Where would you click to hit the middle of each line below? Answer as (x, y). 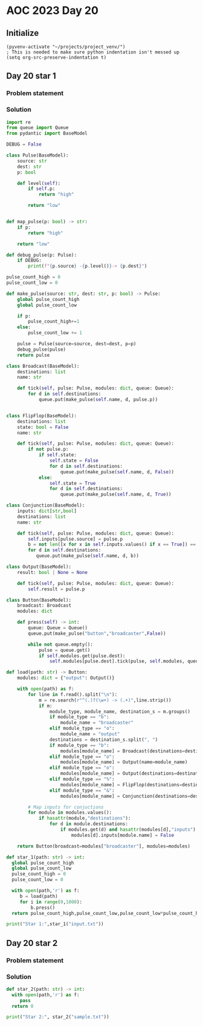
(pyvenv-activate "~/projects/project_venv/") (66, 47)
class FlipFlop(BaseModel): (42, 416)
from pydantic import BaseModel (47, 133)
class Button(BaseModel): (39, 600)
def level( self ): (39, 183)
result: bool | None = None (52, 572)
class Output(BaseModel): (39, 567)
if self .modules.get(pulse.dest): (82, 656)
